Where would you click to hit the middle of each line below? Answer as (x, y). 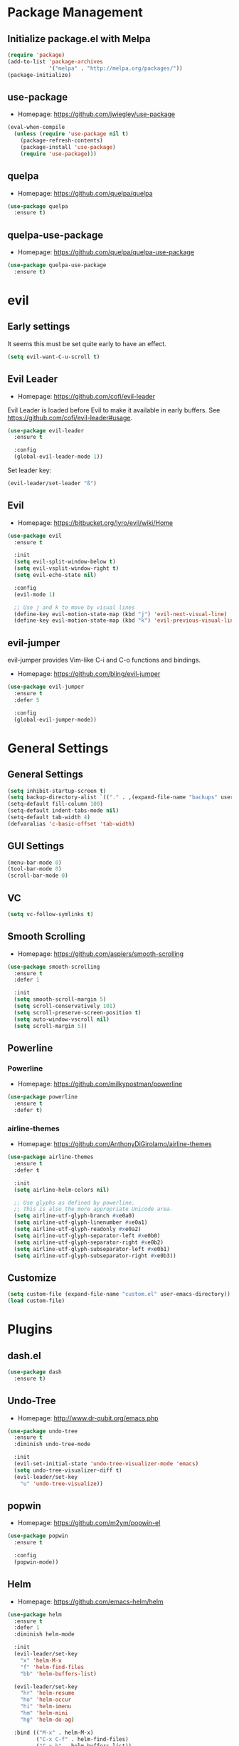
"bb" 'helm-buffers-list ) (59, 1674)
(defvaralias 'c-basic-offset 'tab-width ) (71, 823)
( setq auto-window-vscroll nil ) (62, 1019)
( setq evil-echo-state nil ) (55, 575)
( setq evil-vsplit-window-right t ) (67, 568)
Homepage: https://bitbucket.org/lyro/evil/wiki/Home (95, 523)
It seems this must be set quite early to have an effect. (87, 343)
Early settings (39, 327)
